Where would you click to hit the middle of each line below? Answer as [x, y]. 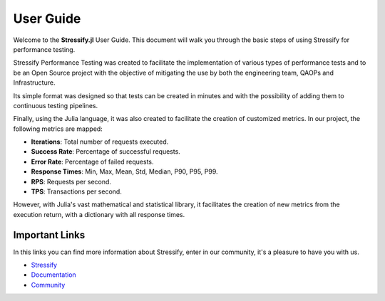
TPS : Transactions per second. [77, 191]
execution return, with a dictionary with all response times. [99, 214]
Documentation [53, 275]
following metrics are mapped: [58, 129]
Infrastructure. [34, 83]
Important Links [49, 235]
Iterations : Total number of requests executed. [100, 142]
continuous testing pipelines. [56, 105]
